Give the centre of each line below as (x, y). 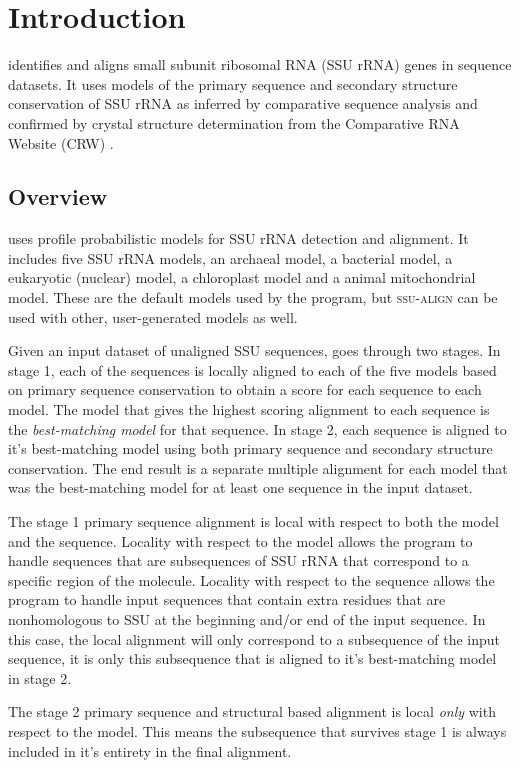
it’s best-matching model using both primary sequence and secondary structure (250, 448)
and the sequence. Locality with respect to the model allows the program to (240, 540)
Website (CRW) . (61, 142)
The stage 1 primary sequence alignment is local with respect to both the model (253, 521)
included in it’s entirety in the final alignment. (150, 750)
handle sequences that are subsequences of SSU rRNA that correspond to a (238, 560)
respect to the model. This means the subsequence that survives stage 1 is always (257, 730)
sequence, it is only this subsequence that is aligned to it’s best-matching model (252, 658)
